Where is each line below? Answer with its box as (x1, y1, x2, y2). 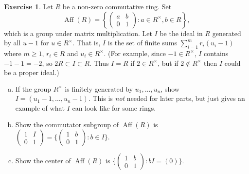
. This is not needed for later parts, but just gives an (88, 93, 245, 103)
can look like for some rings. (72, 102, 156, 113)
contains (204, 48, 229, 58)
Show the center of (15, 155, 71, 166)
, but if (158, 58, 178, 68)
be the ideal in (160, 28, 203, 38)
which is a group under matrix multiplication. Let (4, 28, 152, 38)
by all (4, 38, 21, 48)
